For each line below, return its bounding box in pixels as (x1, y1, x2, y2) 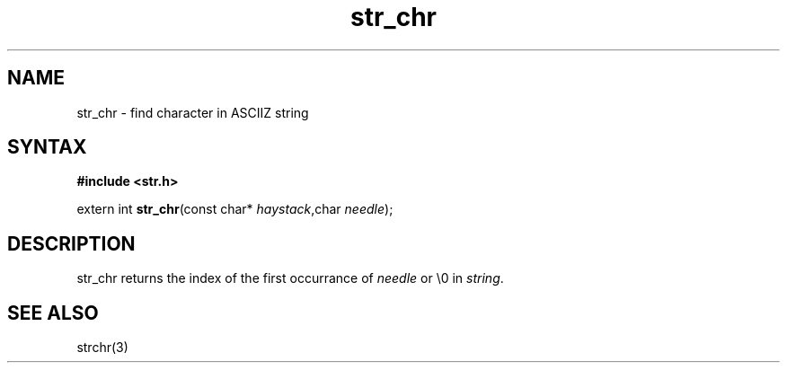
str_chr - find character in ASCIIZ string (76, 104, 309, 120)
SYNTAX (7, 136, 87, 159)
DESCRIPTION (7, 232, 136, 255)
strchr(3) (76, 339, 128, 356)
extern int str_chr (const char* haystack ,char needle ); (76, 201, 393, 217)
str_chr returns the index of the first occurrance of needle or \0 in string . (76, 270, 504, 286)
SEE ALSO (7, 301, 99, 324)
